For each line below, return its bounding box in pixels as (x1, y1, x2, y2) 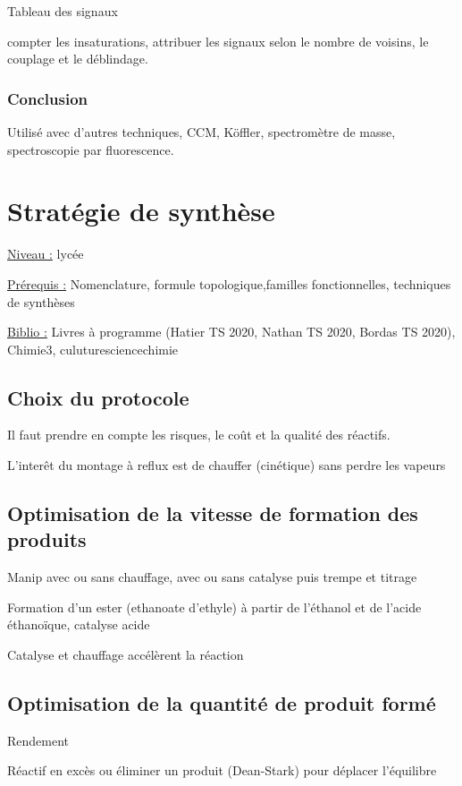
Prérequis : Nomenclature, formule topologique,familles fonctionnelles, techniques (7, 274, 451, 293)
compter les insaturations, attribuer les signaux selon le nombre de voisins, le (7, 31, 429, 50)
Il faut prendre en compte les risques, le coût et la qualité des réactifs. (7, 425, 391, 444)
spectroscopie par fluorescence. (7, 140, 174, 158)
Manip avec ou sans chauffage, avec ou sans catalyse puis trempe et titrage (7, 568, 417, 586)
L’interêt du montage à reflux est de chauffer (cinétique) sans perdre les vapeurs (7, 456, 446, 474)
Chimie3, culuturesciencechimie (7, 339, 179, 358)
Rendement (7, 730, 70, 749)
